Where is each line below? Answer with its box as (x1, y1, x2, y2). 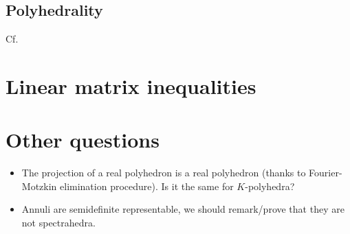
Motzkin (21, 178, 57, 193)
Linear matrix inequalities (6, 71, 256, 100)
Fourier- (309, 165, 342, 180)
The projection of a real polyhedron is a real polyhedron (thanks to (21, 165, 306, 180)
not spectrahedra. (21, 215, 96, 230)
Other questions (6, 126, 160, 154)
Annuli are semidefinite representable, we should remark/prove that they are (21, 202, 344, 216)
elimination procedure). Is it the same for (60, 178, 234, 193)
